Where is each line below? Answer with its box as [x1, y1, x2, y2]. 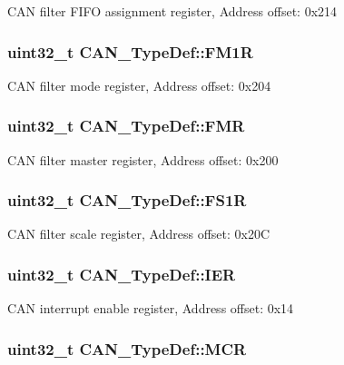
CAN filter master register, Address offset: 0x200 [7, 150, 279, 169]
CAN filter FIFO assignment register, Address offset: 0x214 [7, 2, 338, 20]
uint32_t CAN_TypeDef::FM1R [7, 40, 253, 63]
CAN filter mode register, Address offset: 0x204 [7, 75, 271, 94]
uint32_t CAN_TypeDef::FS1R [7, 189, 247, 212]
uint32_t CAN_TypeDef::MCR [7, 337, 247, 360]
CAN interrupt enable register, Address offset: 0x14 [7, 299, 294, 318]
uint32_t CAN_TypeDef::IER [7, 262, 236, 285]
